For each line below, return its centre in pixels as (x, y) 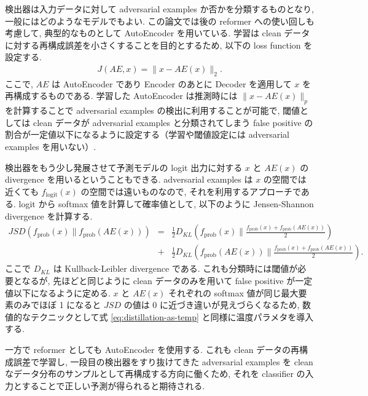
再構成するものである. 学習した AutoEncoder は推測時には (121, 96)
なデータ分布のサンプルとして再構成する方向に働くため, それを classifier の (155, 374)
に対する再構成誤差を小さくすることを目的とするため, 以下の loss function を (159, 45)
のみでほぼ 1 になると (57, 305)
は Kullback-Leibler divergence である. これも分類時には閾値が (175, 268)
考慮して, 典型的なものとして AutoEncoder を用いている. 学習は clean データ (158, 33)
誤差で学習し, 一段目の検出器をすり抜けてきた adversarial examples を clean (163, 361)
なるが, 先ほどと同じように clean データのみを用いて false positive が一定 (167, 281)
